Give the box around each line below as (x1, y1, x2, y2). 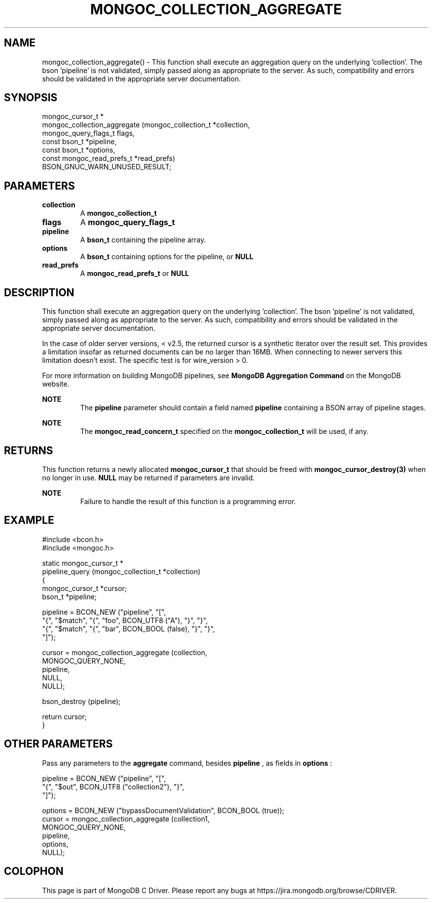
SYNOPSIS (4, 91, 58, 104)
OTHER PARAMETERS (4, 738, 113, 750)
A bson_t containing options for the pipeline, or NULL (80, 252, 253, 261)
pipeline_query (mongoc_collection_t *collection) (42, 567, 201, 576)
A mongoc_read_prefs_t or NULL (80, 269, 189, 278)
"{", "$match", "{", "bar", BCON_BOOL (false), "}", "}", (42, 624, 215, 633)
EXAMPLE (4, 514, 54, 527)
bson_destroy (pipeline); (42, 697, 121, 706)
